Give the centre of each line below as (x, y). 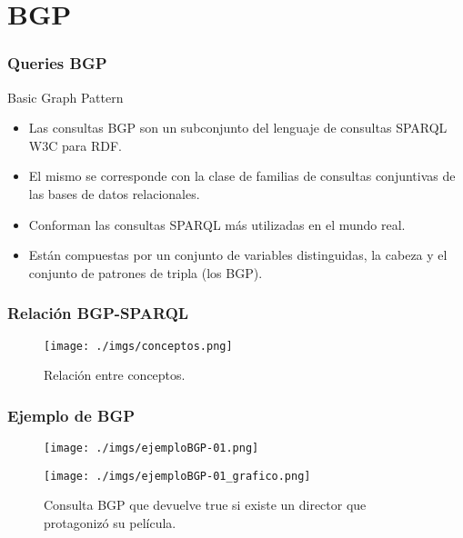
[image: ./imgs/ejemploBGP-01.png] (151, 448)
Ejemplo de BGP (71, 415)
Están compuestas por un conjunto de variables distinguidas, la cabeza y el (238, 255)
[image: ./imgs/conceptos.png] (138, 346)
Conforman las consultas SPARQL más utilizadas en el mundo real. (217, 224)
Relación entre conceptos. (115, 375)
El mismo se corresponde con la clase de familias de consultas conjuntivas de (242, 176)
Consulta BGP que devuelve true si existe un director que (205, 505)
